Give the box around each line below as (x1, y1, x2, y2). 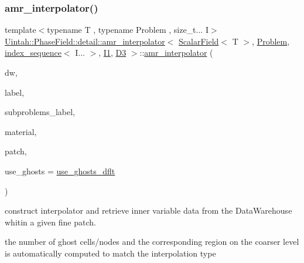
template (5, 23, 36, 36)
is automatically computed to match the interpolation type (5, 247, 216, 259)
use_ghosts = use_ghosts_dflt (5, 164, 115, 177)
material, (5, 125, 37, 137)
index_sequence (5, 46, 62, 59)
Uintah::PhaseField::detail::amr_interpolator (5, 35, 165, 47)
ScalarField (179, 35, 219, 47)
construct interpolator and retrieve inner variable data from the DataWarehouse (5, 204, 292, 217)
